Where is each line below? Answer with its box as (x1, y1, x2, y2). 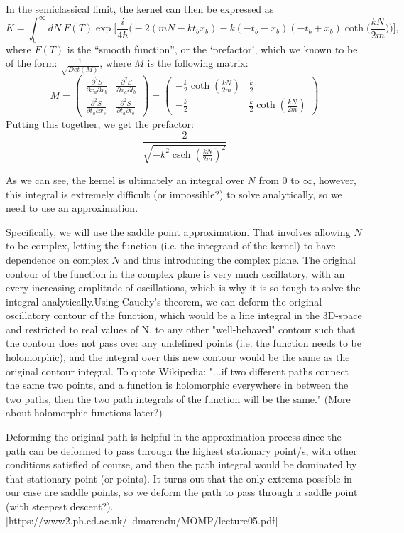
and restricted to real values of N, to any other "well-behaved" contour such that (6, 321, 356, 336)
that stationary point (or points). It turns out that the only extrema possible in (6, 470, 352, 485)
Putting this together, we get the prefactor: (6, 116, 194, 131)
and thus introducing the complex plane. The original (123, 252, 356, 266)
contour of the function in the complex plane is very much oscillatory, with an (6, 266, 345, 281)
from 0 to (258, 172, 300, 187)
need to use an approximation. (6, 200, 138, 215)
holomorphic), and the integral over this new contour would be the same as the (6, 350, 350, 365)
